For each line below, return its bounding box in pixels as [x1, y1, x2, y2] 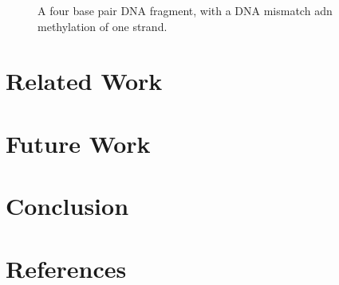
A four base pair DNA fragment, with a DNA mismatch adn [37, 2, 333, 18]
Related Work [6, 64, 163, 97]
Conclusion [6, 189, 129, 222]
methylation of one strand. [37, 18, 168, 34]
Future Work [6, 127, 151, 159]
